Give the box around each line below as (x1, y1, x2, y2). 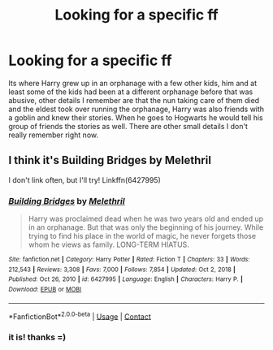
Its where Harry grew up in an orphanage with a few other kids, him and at (8, 78, 258, 88)
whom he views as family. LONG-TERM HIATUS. (28, 240, 189, 249)
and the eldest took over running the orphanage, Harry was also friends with (8, 104, 265, 114)
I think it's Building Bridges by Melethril (8, 153, 211, 167)
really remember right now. (8, 130, 99, 140)
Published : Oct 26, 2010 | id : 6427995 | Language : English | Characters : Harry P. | (8, 275, 244, 283)
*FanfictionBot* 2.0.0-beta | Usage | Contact (8, 310, 152, 322)
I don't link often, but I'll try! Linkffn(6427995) (8, 175, 161, 184)
